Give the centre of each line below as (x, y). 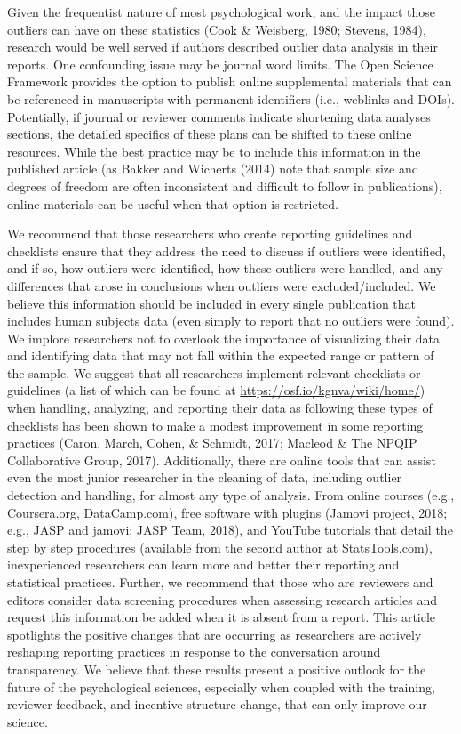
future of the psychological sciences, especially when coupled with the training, (221, 686)
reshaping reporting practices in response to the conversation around (194, 652)
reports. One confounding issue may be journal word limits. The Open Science (220, 64)
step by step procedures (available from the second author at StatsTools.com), (220, 547)
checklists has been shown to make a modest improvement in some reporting (215, 425)
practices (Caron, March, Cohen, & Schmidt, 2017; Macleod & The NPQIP (212, 443)
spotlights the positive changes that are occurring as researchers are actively (215, 634)
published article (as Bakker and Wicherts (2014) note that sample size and (213, 169)
